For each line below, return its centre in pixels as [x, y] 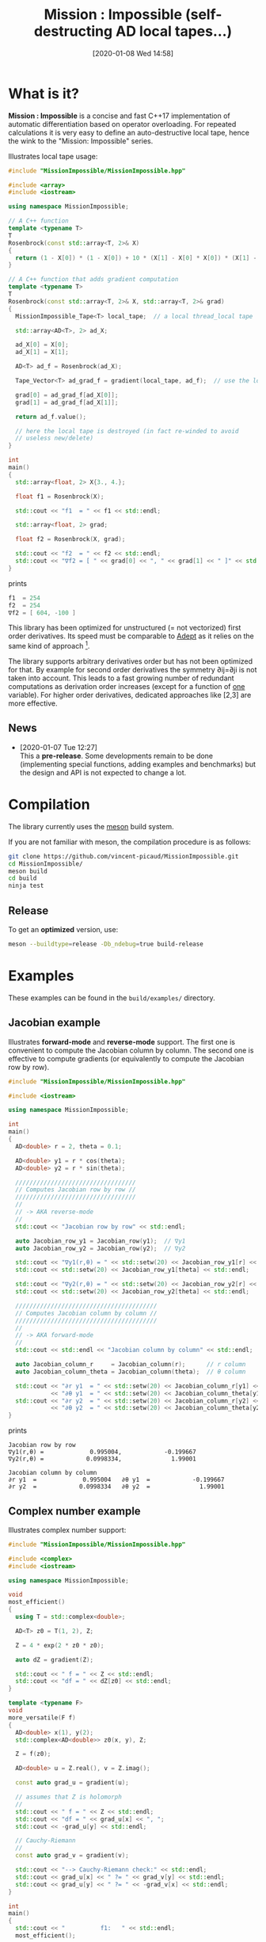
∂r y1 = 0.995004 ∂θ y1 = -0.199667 [116, 1480]
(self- [203, 15]
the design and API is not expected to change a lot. [103, 772]
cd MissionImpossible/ [46, 864]
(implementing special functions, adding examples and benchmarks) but [137, 764]
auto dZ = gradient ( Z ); [54, 1660]
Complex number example [74, 1511]
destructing [73, 31]
